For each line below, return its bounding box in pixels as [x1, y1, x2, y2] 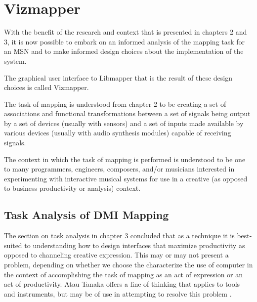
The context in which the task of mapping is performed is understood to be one [4, 154, 246, 164]
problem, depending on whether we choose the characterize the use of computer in [4, 259, 253, 270]
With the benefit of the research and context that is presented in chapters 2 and [4, 27, 247, 37]
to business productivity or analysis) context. [4, 183, 141, 193]
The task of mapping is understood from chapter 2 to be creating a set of [4, 98, 226, 109]
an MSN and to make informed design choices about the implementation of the [4, 46, 244, 56]
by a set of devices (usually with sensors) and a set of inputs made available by [4, 118, 244, 128]
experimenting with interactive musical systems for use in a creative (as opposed [4, 173, 248, 183]
